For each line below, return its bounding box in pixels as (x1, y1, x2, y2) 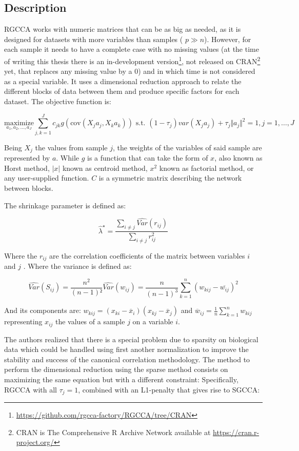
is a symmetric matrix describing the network (98, 172, 242, 183)
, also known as (214, 152, 263, 163)
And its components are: (4, 305, 81, 316)
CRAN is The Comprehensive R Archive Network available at (16, 426, 211, 437)
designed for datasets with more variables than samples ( (4, 33, 183, 44)
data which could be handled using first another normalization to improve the (4, 344, 249, 355)
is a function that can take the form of (87, 152, 208, 163)
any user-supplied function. (4, 172, 89, 183)
